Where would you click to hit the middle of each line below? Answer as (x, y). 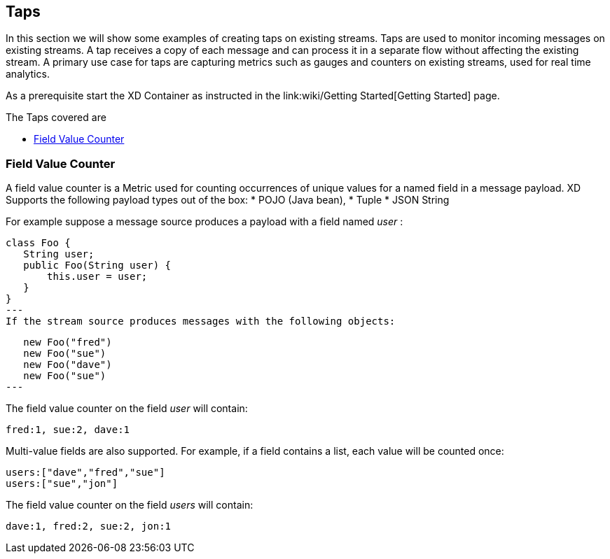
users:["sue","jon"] (62, 484)
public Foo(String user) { (97, 266)
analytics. (28, 74)
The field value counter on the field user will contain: (127, 409)
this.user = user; (97, 277)
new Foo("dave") (68, 365)
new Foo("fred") (68, 342)
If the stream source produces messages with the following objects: (201, 321)
